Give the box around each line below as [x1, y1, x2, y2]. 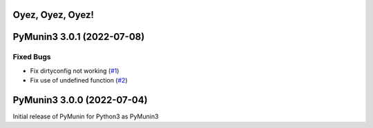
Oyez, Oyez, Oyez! [12, 9, 95, 21]
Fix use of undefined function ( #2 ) [30, 76, 128, 85]
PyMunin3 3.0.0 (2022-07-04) [12, 94, 148, 106]
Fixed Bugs [12, 52, 51, 62]
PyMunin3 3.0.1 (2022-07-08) [12, 31, 145, 43]
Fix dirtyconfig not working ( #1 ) [30, 66, 119, 75]
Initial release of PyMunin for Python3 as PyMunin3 [12, 112, 159, 120]
